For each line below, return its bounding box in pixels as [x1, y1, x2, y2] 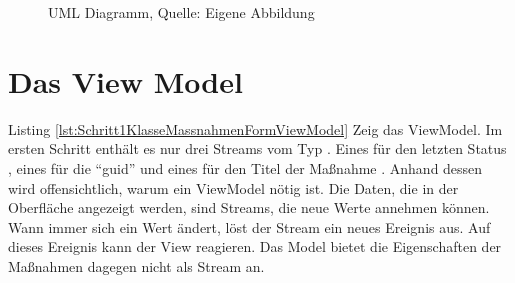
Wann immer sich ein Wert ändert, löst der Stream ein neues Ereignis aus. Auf [8, 216, 491, 237]
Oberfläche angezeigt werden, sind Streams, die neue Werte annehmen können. [8, 197, 490, 218]
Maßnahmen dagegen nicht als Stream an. [8, 255, 265, 276]
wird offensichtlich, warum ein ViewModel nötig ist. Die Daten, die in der [8, 177, 459, 198]
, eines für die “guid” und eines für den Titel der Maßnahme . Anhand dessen [8, 157, 483, 178]
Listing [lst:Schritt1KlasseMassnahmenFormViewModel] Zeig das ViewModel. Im [8, 118, 503, 139]
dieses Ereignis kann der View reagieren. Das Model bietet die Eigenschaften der [8, 236, 502, 257]
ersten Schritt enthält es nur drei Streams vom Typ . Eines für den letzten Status [8, 138, 507, 159]
